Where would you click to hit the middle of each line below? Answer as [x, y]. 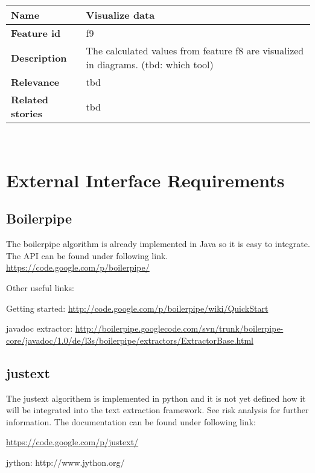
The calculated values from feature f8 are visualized [195, 50]
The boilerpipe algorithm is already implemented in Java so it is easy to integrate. [158, 244]
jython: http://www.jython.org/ [65, 462]
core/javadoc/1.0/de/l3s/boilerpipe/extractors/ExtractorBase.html [130, 340]
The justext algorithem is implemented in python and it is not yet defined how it [156, 398]
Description [39, 57]
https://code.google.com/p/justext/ [72, 442]
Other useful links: [40, 287]
